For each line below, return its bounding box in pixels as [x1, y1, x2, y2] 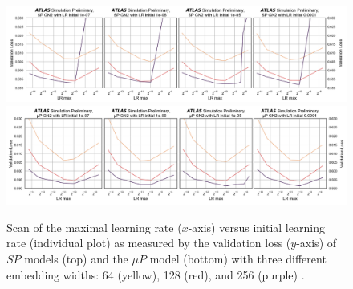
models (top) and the [24, 250, 128, 267]
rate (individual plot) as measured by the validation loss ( [6, 234, 291, 251]
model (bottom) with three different [149, 250, 327, 267]
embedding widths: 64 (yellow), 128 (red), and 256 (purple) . [6, 266, 305, 283]
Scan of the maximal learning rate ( [6, 218, 182, 235]
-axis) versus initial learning [188, 218, 325, 235]
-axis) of [296, 234, 337, 251]
